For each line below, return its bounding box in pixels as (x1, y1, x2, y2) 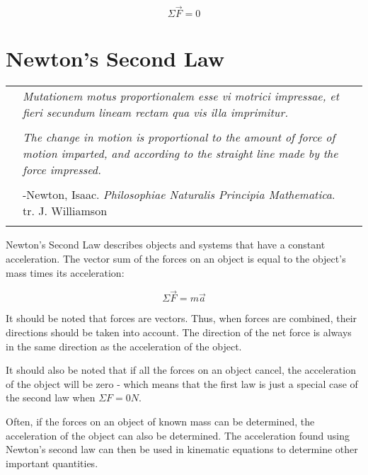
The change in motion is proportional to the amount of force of (23, 129, 335, 146)
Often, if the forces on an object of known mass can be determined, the (6, 413, 315, 428)
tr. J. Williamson (23, 202, 108, 219)
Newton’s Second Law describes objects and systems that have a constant (6, 237, 326, 252)
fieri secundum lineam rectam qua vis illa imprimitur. (23, 104, 289, 121)
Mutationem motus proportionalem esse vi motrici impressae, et (23, 88, 340, 105)
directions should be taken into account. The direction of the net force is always (6, 324, 352, 339)
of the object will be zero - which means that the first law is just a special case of (6, 376, 358, 391)
